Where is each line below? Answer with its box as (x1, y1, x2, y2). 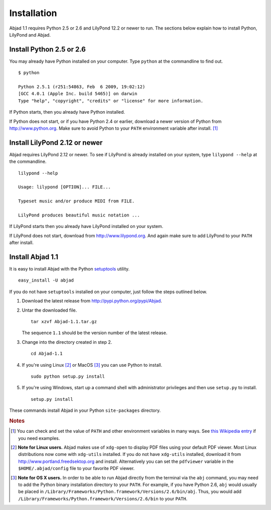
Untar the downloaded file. (22, 307, 77, 313)
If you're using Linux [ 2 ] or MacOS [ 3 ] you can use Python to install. (22, 362, 163, 368)
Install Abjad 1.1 (9, 252, 59, 261)
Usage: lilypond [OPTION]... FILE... (18, 184, 111, 190)
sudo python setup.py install (31, 373, 105, 379)
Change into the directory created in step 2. (22, 339, 112, 345)
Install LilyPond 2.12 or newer (9, 138, 103, 147)
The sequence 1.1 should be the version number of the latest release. (22, 330, 168, 336)
